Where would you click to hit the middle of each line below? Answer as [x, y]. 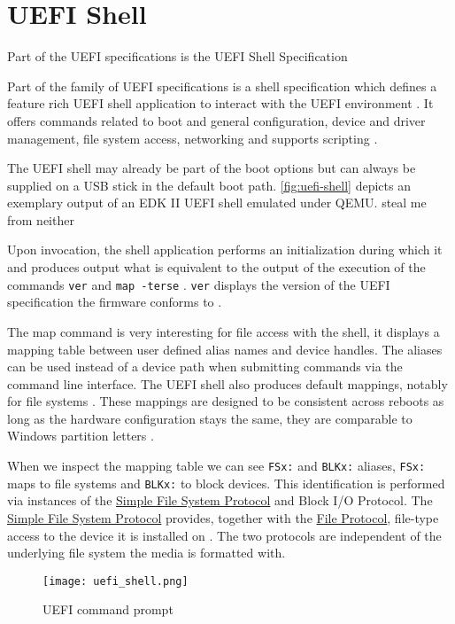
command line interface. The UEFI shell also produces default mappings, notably [227, 383]
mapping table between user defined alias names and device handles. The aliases [225, 349]
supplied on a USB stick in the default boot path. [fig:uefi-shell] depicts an [209, 185]
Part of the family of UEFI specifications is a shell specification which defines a [222, 86]
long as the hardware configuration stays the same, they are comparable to [210, 418]
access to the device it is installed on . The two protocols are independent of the [224, 535]
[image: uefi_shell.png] [116, 581]
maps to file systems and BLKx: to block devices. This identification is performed [226, 483]
